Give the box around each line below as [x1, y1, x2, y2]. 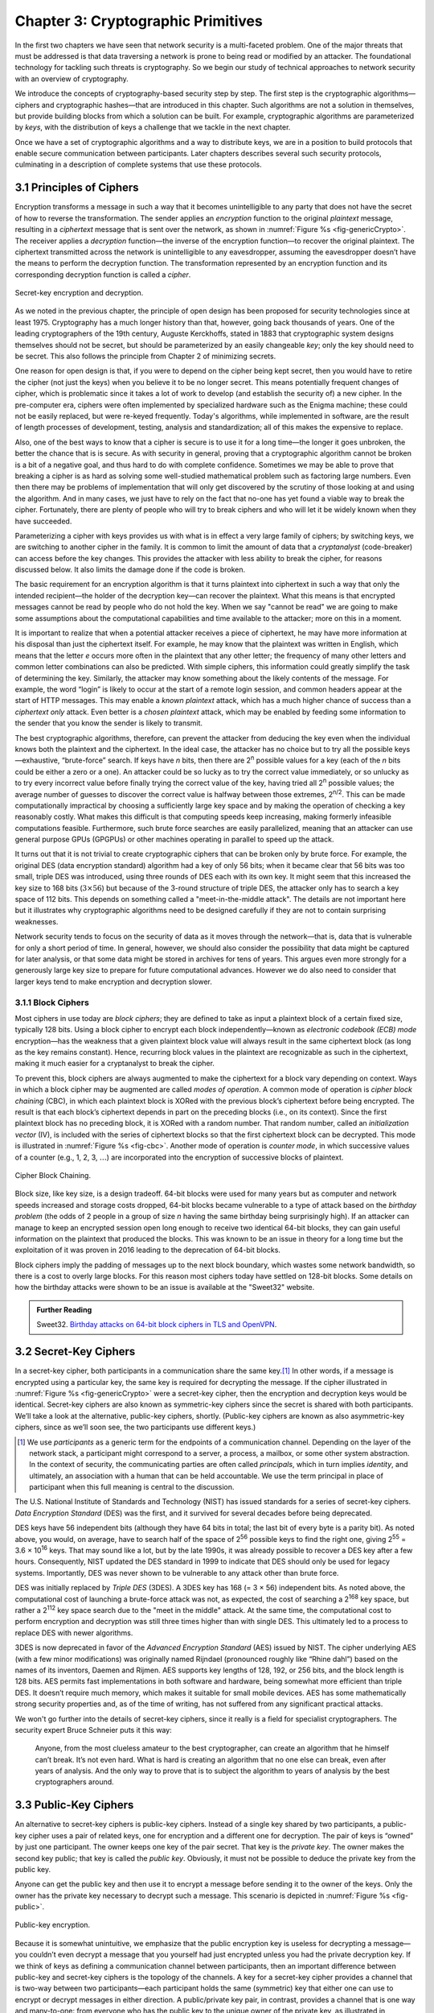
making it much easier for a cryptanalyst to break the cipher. [14, 1059, 215, 1069]
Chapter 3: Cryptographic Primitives [14, 12, 263, 30]
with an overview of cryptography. [14, 73, 129, 84]
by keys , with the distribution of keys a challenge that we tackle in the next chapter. [14, 122, 291, 132]
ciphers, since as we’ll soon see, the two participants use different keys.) [14, 1422, 256, 1432]
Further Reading [36, 1304, 92, 1314]
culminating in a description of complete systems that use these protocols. [14, 159, 262, 169]
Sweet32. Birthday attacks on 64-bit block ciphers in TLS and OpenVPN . [36, 1320, 277, 1329]
